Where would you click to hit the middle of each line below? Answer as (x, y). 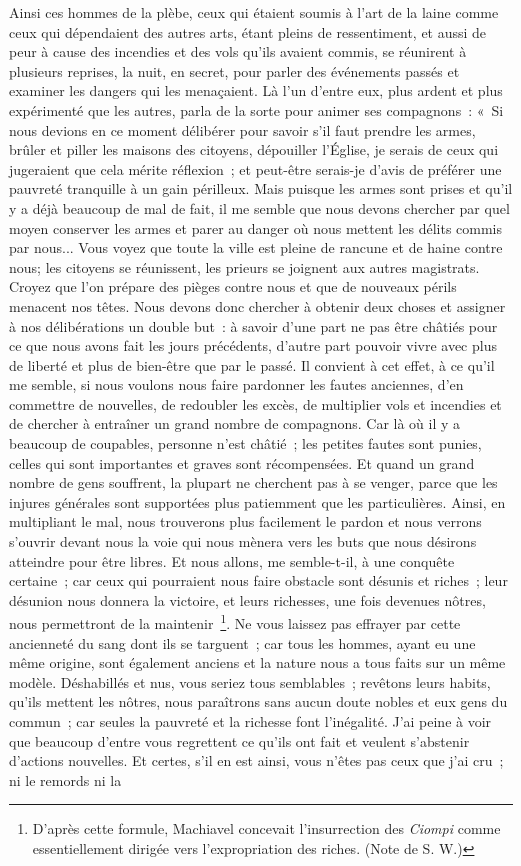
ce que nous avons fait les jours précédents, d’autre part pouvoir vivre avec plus (253, 345)
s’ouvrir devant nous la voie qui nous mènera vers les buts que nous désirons (243, 541)
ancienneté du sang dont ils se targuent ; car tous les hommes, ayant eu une (242, 642)
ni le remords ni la (65, 779)
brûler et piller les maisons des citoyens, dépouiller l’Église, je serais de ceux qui (254, 149)
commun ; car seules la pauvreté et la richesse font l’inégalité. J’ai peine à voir (250, 721)
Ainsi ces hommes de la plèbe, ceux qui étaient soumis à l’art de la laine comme (254, 12)
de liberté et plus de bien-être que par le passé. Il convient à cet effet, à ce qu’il (252, 364)
